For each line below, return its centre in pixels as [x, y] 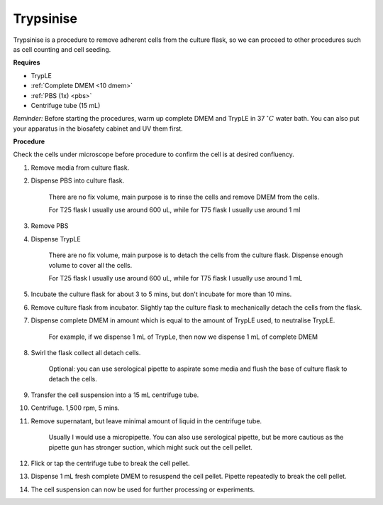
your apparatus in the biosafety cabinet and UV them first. [98, 129]
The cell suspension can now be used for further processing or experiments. [143, 489]
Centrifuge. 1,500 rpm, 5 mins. [75, 408]
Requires [27, 63]
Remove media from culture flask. [80, 168]
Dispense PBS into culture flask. [78, 180]
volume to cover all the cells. [90, 265]
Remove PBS [50, 226]
